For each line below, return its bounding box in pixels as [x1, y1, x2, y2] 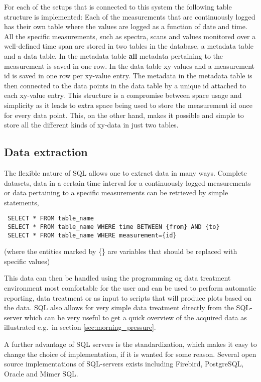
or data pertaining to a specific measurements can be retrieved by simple [4, 187, 228, 198]
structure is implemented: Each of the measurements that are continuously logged [4, 11, 255, 22]
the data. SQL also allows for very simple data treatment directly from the [4, 302, 234, 313]
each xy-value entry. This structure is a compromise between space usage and [4, 90, 242, 100]
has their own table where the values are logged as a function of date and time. [4, 21, 247, 32]
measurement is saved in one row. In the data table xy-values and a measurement [4, 60, 254, 71]
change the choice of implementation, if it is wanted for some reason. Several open [4, 348, 256, 359]
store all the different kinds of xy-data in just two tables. [4, 119, 179, 130]
